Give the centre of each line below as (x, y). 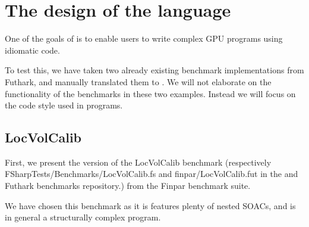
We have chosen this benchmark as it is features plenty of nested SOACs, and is (150, 205)
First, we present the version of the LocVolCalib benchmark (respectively (138, 162)
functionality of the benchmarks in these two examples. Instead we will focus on (150, 93)
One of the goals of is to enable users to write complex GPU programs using (144, 38)
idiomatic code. (32, 50)
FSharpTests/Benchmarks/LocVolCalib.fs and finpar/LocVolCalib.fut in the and (152, 174)
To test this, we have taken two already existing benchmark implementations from (154, 70)
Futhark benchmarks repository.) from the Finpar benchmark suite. (128, 186)
